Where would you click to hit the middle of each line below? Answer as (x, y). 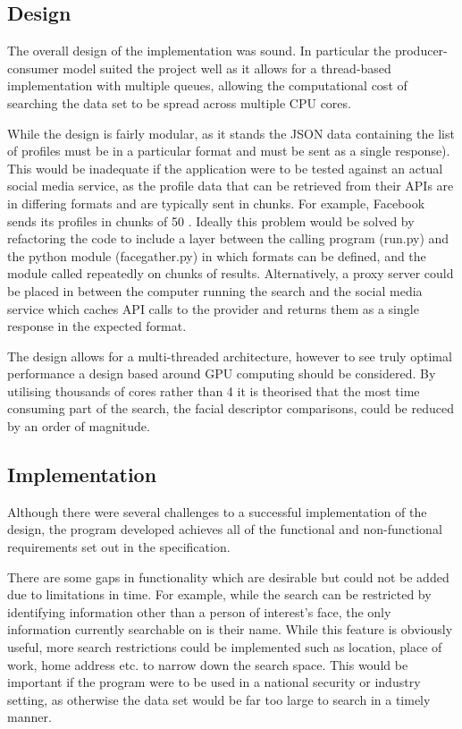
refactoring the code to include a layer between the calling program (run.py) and (228, 238)
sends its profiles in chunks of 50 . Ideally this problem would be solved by (211, 220)
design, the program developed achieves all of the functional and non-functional (225, 529)
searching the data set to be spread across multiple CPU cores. (179, 102)
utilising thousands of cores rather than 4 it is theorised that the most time (214, 390)
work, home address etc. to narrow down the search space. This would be (208, 664)
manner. (29, 717)
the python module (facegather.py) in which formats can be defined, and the (217, 255)
